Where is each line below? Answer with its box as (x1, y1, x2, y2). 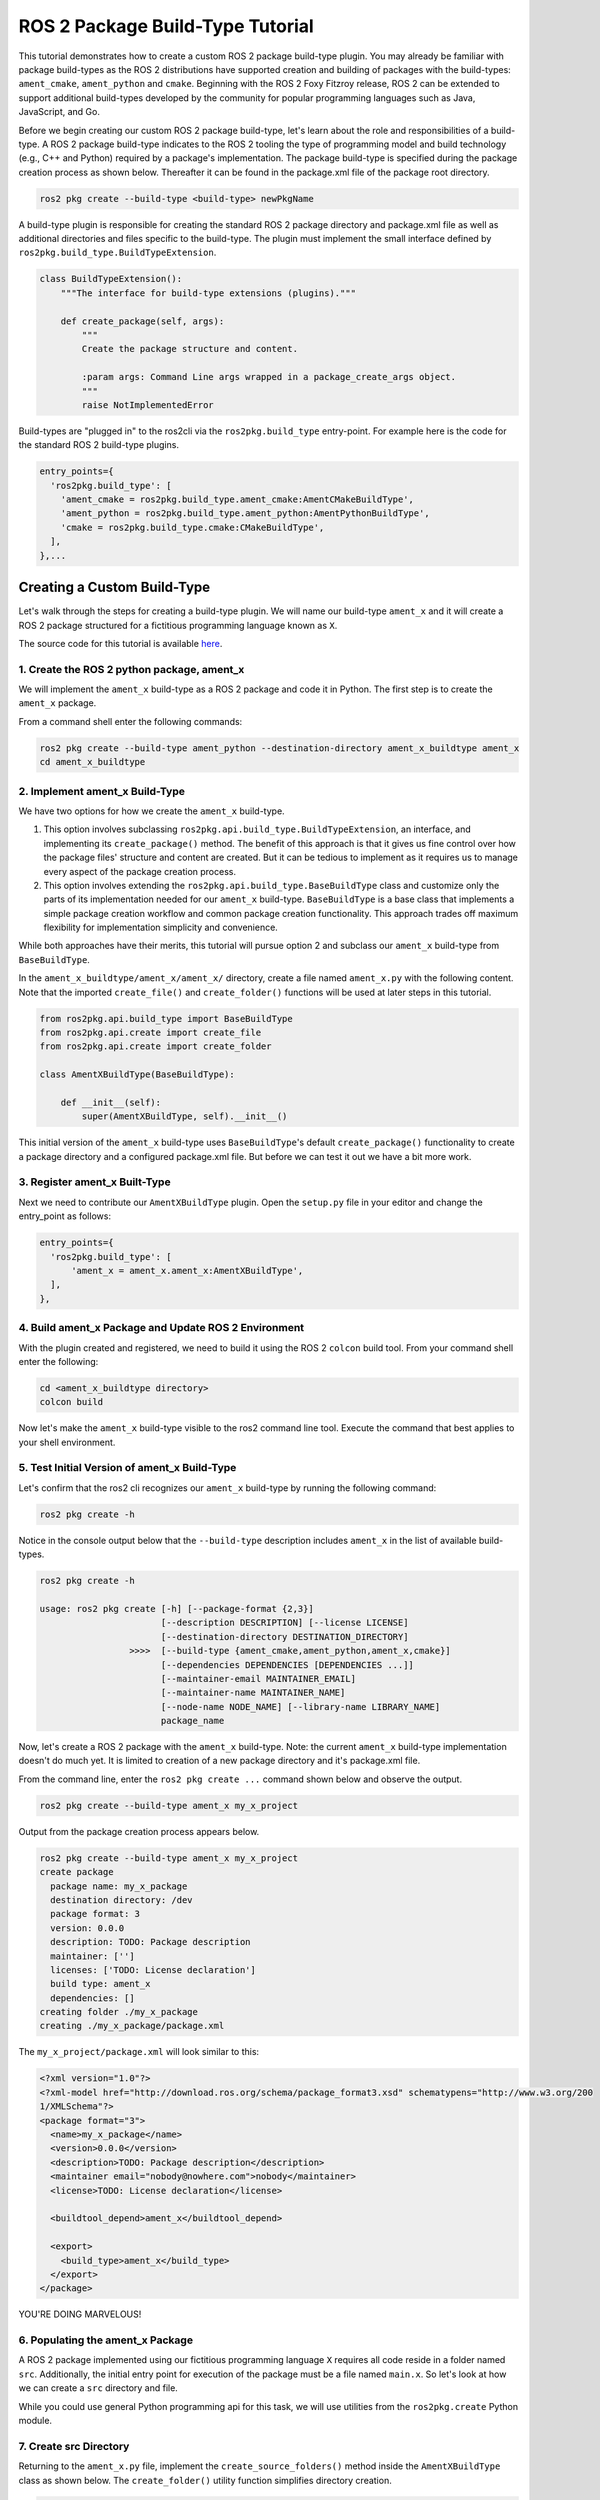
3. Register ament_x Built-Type (18, 1175, 171, 1189)
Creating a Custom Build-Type (18, 579, 211, 596)
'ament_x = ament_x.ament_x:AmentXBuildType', (71, 1265, 304, 1277)
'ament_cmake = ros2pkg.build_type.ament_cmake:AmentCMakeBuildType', (60, 494, 415, 505)
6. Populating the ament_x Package (18, 2333, 194, 2347)
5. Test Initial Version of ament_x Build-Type (18, 1461, 237, 1475)
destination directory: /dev (50, 1894, 194, 1905)
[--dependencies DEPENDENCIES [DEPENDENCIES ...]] (160, 1659, 415, 1670)
